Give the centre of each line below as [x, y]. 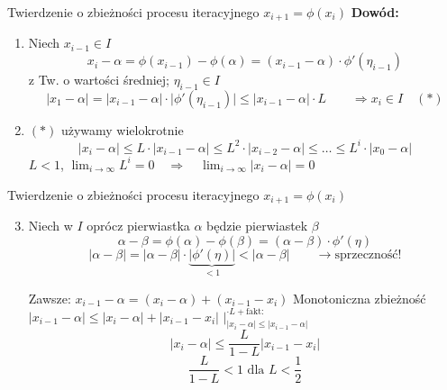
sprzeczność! [368, 254]
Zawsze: [50, 299]
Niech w [50, 225]
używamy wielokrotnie [122, 129]
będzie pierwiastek [257, 225]
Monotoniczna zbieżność [359, 299]
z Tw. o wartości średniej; [99, 80]
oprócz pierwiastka [138, 225]
